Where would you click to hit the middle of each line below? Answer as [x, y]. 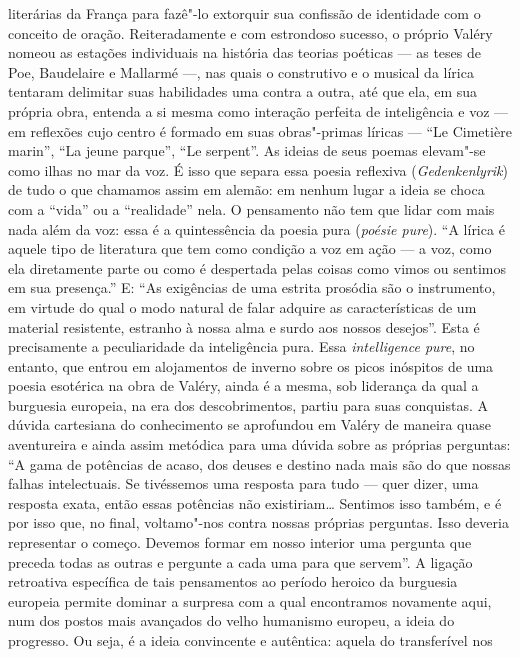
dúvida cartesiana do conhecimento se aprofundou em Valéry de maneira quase [249, 424]
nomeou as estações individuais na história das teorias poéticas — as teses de [244, 52]
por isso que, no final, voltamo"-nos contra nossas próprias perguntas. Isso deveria [258, 522]
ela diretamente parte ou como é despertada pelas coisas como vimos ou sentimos [257, 267]
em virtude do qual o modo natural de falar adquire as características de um [242, 306]
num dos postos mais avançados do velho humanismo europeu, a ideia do [231, 620]
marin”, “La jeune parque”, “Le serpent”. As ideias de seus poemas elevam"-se [247, 150]
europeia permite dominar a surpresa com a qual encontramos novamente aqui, [250, 600]
